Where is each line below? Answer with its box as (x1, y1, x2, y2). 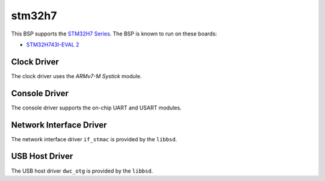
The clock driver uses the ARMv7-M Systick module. (11, 72, 142, 79)
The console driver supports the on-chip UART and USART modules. (11, 104, 182, 111)
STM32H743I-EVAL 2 (26, 41, 79, 48)
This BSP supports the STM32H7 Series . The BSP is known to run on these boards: (11, 30, 217, 37)
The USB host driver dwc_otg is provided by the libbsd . (11, 167, 153, 174)
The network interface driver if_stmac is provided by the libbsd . (11, 135, 178, 143)
